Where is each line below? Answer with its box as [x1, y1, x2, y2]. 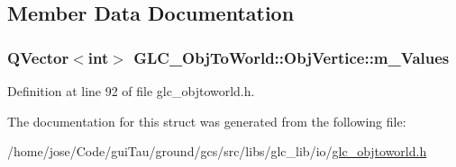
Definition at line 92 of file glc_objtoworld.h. [7, 82, 255, 100]
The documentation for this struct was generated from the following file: [7, 111, 406, 130]
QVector [7, 46, 69, 68]
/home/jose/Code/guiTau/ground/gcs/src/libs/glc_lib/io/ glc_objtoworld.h [7, 142, 427, 161]
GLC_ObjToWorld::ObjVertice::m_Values [133, 46, 450, 68]
